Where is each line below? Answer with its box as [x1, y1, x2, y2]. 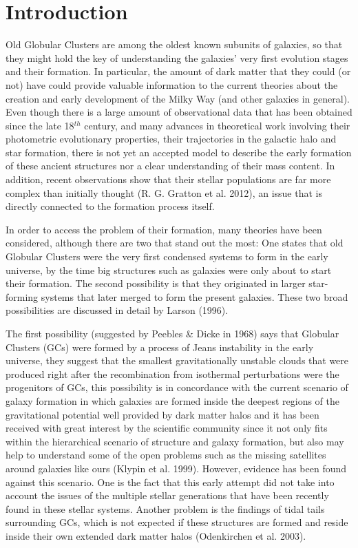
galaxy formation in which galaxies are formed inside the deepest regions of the [6, 393, 340, 408]
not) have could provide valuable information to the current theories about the [6, 77, 338, 92]
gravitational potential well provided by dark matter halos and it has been [6, 407, 319, 421]
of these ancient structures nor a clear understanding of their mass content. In [6, 158, 335, 173]
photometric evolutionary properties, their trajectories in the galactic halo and [6, 131, 337, 146]
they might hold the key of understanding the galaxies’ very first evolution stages [6, 50, 348, 65]
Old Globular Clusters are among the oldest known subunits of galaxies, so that [6, 37, 343, 52]
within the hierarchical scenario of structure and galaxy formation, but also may [6, 434, 344, 448]
